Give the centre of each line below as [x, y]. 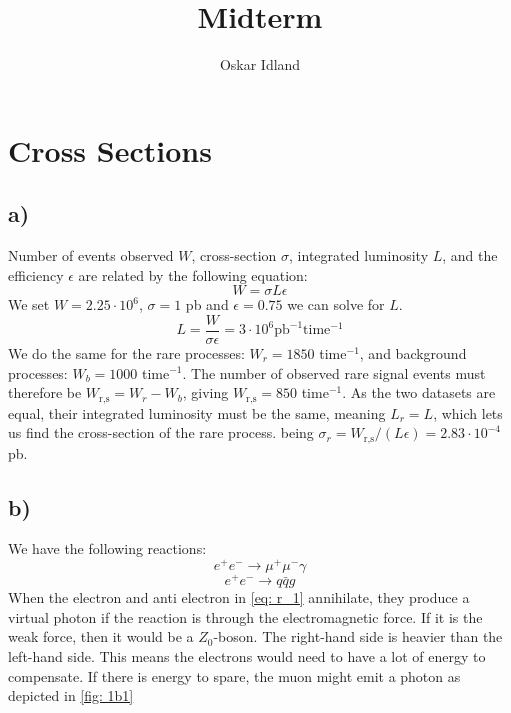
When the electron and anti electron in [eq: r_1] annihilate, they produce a [239, 597]
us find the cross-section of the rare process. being [161, 432]
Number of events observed [91, 255]
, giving [205, 392]
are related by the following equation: [193, 274]
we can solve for [336, 304]
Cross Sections [110, 149]
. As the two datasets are [419, 392]
